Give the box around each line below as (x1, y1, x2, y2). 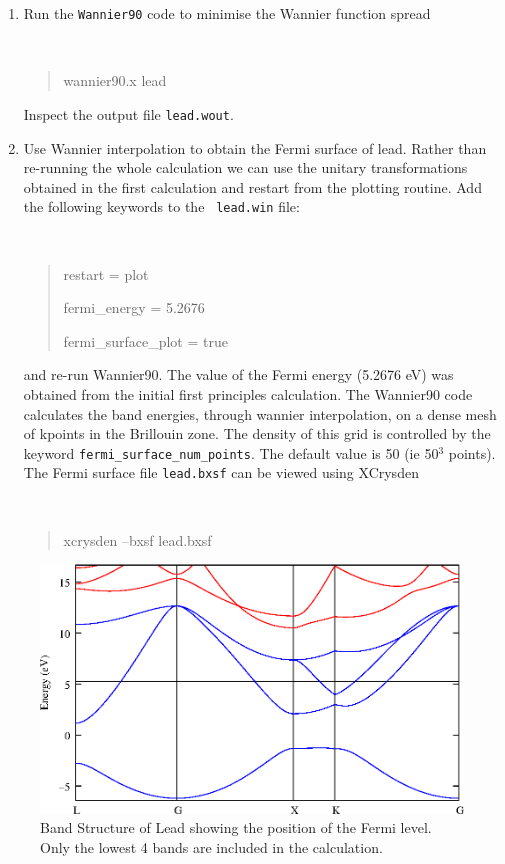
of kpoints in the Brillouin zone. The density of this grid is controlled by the (23, 423, 491, 444)
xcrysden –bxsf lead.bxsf (63, 529, 212, 550)
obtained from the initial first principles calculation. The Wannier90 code (23, 384, 473, 405)
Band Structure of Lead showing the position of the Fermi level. (40, 817, 432, 838)
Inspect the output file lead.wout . (23, 103, 234, 124)
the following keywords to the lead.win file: (23, 196, 300, 217)
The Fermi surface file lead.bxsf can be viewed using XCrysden (23, 462, 419, 483)
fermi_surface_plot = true (63, 330, 228, 351)
